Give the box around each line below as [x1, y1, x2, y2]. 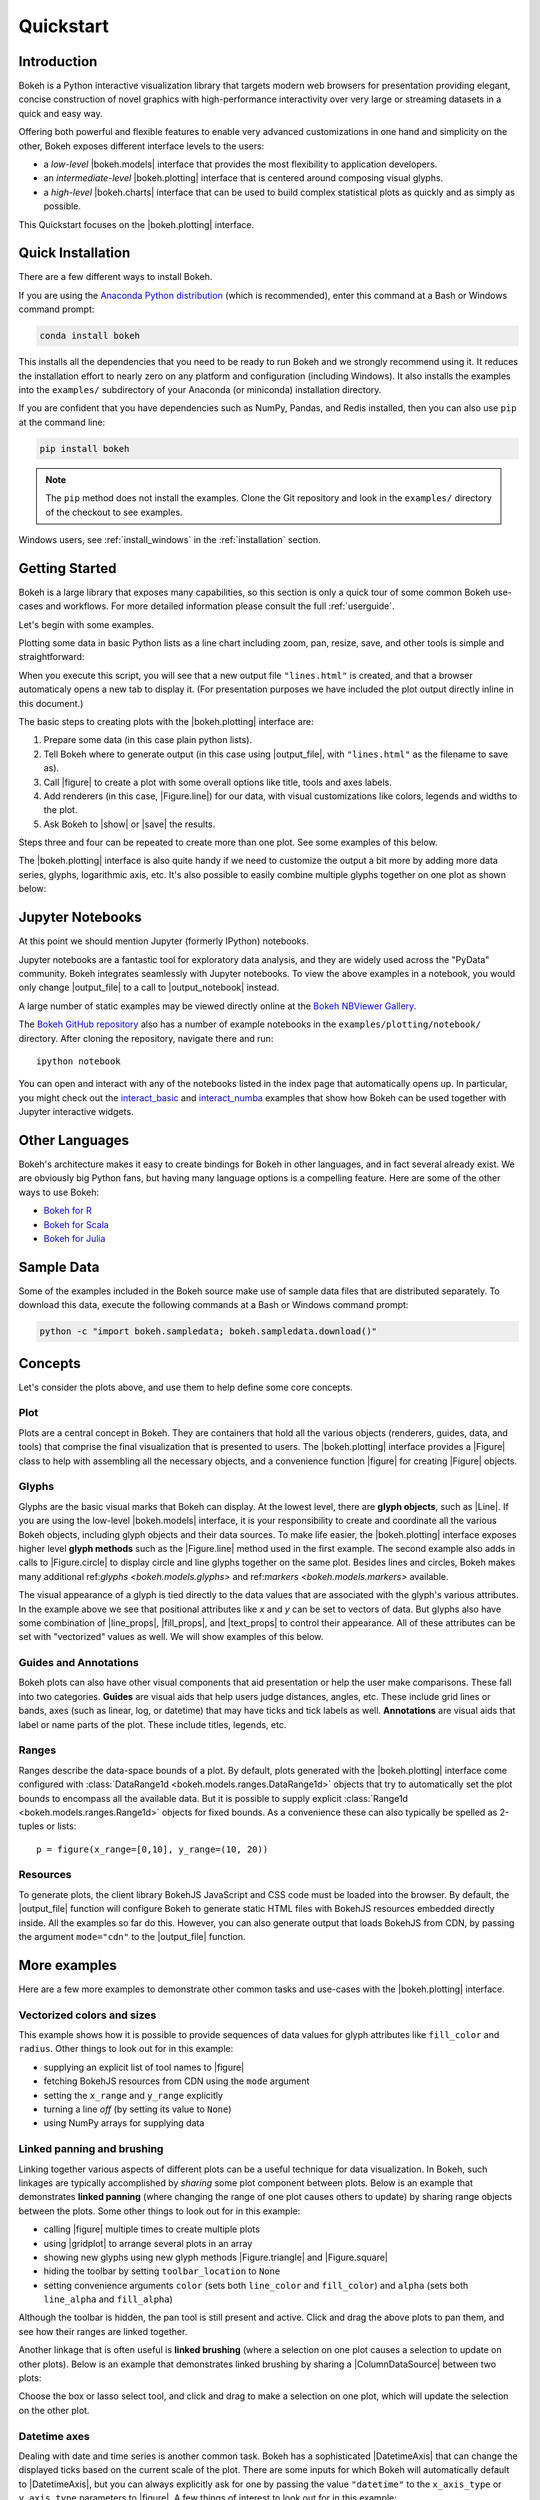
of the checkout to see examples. [45, 506, 184, 518]
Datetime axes [18, 2429, 90, 2443]
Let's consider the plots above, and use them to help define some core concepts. [18, 1381, 354, 1393]
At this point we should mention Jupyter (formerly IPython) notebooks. [18, 935, 309, 947]
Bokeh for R [43, 1205, 92, 1217]
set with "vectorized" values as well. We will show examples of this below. [18, 1631, 324, 1643]
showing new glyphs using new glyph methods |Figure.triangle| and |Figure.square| [43, 2251, 389, 2263]
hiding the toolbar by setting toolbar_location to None [43, 2265, 281, 2277]
